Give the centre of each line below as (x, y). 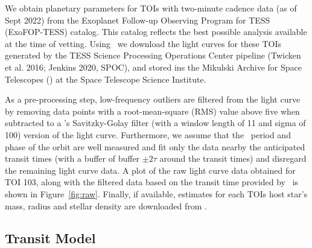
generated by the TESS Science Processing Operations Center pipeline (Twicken (153, 55)
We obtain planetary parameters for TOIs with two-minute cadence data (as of (151, 8)
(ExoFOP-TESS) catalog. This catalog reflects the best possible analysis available (156, 32)
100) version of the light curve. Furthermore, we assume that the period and (148, 134)
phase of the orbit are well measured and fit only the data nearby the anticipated (155, 146)
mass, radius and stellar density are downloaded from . (106, 205)
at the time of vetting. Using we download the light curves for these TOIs (143, 43)
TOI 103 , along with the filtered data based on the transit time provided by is (152, 182)
